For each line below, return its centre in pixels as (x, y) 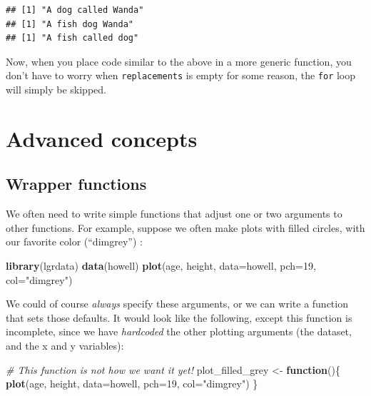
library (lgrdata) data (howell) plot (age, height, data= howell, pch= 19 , (161, 265)
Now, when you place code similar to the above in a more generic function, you (179, 61)
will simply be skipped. (56, 90)
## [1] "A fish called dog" (72, 38)
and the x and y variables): (65, 345)
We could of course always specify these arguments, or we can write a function (177, 304)
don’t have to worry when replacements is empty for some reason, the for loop (181, 75)
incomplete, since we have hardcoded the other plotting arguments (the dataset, (179, 331)
